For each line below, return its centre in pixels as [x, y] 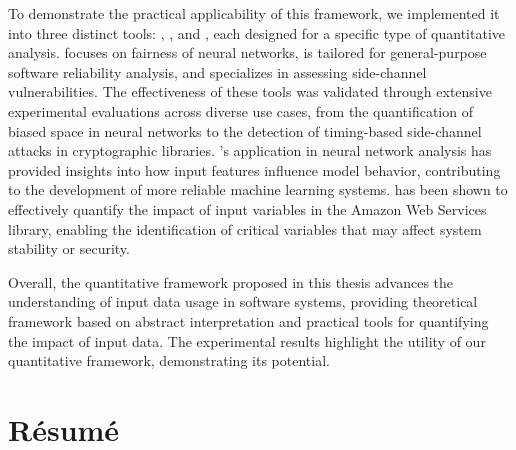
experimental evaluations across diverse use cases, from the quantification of [240, 110]
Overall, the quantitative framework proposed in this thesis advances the [231, 281]
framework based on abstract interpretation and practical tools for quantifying [248, 320]
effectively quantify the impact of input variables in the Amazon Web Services [247, 208]
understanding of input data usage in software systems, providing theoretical [243, 301]
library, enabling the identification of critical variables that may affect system [245, 228]
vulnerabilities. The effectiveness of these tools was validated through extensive [250, 91]
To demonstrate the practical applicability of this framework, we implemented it [254, 13]
